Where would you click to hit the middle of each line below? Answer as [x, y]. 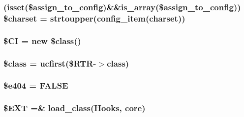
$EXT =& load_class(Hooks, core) [75, 108]
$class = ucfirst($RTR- [50, 63]
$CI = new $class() [42, 40]
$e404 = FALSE [36, 85]
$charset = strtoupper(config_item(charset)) [94, 18]
